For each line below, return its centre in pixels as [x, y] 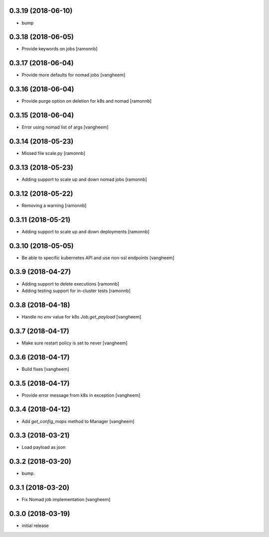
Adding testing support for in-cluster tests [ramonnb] [76, 291]
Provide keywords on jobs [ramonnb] [60, 49]
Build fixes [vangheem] [45, 369]
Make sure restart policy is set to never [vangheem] [75, 343]
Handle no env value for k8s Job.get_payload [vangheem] [81, 317]
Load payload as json [44, 447]
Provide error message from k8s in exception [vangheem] [81, 395]
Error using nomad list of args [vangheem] [65, 127]
